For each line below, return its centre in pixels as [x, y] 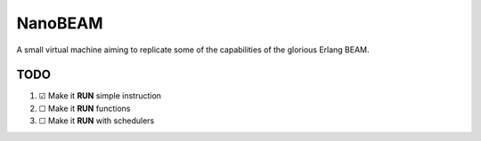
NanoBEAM [60, 23]
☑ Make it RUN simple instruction [100, 96]
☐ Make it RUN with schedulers [97, 121]
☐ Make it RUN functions [85, 108]
